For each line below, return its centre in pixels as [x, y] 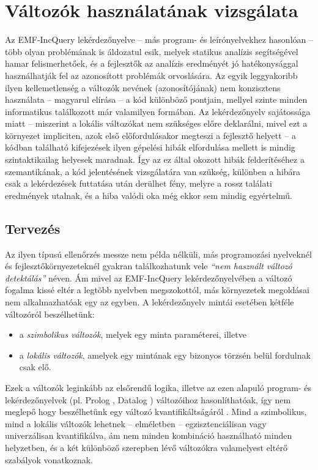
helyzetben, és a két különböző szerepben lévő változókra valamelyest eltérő [146, 447]
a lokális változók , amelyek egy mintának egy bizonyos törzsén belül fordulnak [165, 355]
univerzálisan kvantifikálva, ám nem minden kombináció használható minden [149, 435]
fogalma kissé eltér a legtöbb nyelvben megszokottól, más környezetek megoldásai [157, 290]
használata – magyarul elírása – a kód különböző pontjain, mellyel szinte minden [156, 99]
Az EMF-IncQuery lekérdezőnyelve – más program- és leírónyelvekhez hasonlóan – [159, 39]
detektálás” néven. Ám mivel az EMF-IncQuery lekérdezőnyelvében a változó [149, 278]
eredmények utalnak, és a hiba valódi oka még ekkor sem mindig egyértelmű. [149, 195]
